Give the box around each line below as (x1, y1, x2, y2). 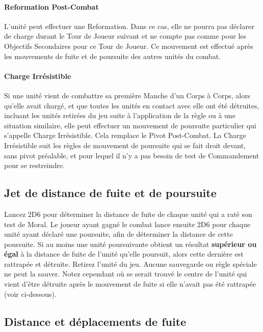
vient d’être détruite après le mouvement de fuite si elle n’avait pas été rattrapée (4, 279, 256, 289)
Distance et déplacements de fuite (4, 313, 187, 329)
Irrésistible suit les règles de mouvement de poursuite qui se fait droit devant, (4, 140, 246, 150)
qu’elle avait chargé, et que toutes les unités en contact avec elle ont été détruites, (4, 100, 259, 110)
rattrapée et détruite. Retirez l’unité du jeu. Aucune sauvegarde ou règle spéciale (4, 258, 257, 269)
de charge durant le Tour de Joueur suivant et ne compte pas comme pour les (4, 31, 247, 41)
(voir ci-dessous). (4, 288, 57, 299)
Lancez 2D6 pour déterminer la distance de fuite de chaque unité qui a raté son (4, 208, 252, 219)
